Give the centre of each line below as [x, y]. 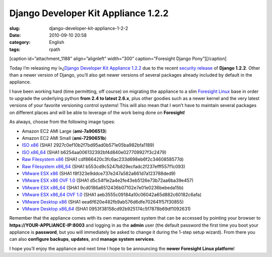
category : [20, 42]
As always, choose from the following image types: [62, 122]
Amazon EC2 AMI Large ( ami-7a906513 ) [64, 131]
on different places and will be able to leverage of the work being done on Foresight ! [97, 112]
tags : [15, 49]
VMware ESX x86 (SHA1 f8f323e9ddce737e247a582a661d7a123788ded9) [99, 173]
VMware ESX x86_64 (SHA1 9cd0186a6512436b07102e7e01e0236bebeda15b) [103, 187]
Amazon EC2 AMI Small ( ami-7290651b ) [64, 138]
